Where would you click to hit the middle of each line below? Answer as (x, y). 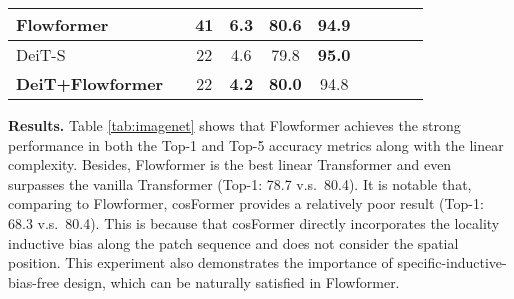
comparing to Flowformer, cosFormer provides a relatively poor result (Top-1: (246, 203)
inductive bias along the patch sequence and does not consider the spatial (233, 242)
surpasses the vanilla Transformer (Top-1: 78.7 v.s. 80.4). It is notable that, (240, 183)
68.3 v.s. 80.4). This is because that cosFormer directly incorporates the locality (254, 222)
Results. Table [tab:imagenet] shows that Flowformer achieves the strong (234, 125)
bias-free (34, 281)
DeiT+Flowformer (90, 83)
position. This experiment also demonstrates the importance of (200, 262)
